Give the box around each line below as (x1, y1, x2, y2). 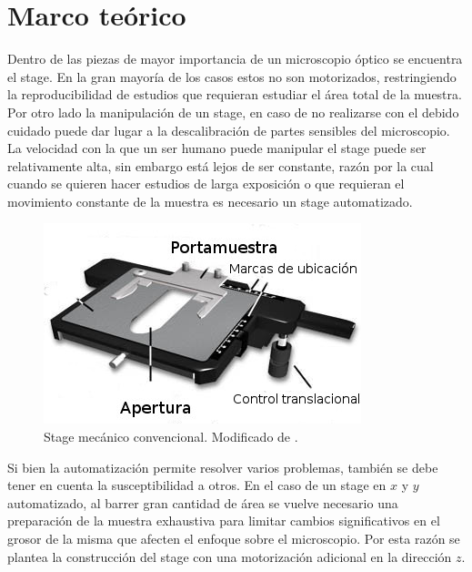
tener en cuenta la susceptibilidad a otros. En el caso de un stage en (7, 475, 387, 495)
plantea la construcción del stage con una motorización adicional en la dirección (7, 546, 452, 566)
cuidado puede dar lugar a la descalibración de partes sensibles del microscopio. (7, 120, 450, 139)
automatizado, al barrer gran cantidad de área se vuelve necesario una (7, 493, 398, 512)
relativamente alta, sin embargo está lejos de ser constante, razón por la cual (7, 156, 434, 175)
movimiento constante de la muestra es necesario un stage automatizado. (7, 191, 413, 210)
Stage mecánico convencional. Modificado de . (44, 427, 298, 446)
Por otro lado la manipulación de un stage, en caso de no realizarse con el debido (7, 102, 459, 121)
